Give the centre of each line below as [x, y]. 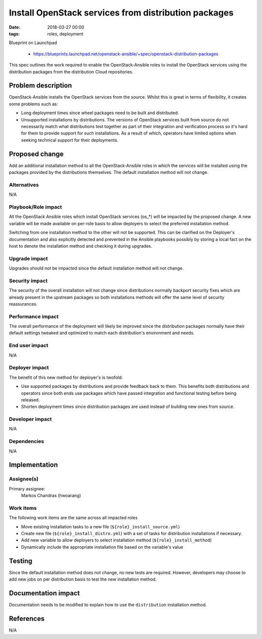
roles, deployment [65, 34]
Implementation [33, 465]
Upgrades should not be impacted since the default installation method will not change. [96, 268]
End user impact [29, 346]
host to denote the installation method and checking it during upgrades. [81, 246]
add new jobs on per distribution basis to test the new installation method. [83, 579]
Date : [15, 27]
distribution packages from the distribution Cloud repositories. [71, 72]
